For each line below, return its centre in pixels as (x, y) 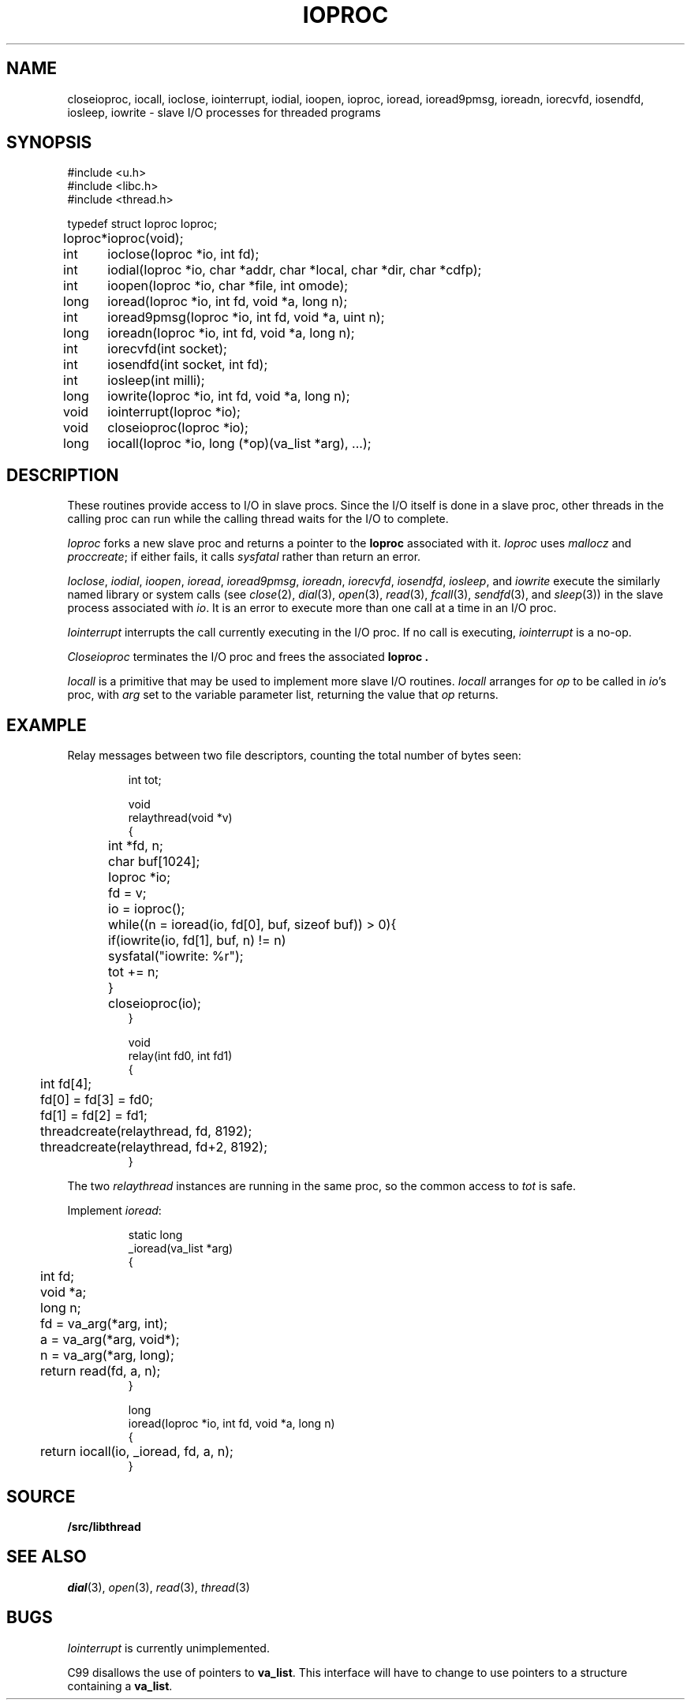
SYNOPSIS (49, 143)
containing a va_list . (120, 1685)
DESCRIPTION (63, 475)
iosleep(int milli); (156, 381)
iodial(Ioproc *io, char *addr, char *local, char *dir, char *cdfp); (295, 270)
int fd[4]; (66, 1084)
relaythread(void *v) (180, 818)
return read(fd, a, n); (101, 1371)
